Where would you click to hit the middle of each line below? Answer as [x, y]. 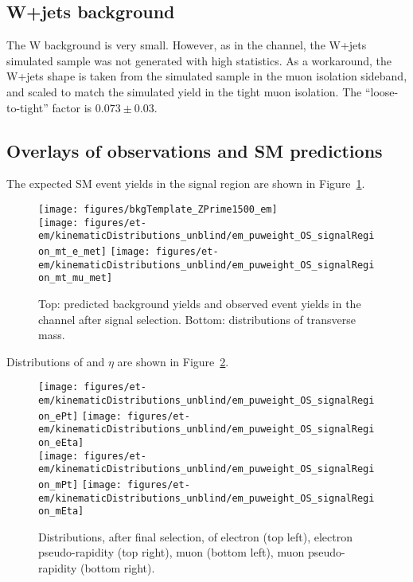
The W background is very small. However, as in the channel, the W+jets [187, 45]
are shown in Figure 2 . [173, 361]
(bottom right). [117, 568]
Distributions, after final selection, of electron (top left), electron [195, 536]
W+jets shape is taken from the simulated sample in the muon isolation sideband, [207, 76]
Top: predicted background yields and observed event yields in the [200, 303]
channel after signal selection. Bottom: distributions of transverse [197, 319]
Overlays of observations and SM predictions [195, 150]
